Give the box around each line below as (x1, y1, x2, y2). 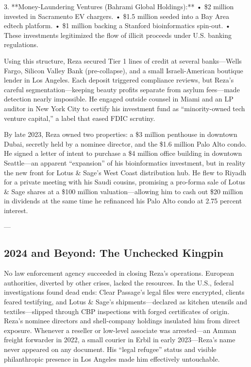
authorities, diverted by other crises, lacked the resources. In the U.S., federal (4, 277, 234, 287)
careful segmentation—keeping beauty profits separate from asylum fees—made (4, 84, 240, 94)
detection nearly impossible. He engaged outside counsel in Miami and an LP (4, 94, 234, 104)
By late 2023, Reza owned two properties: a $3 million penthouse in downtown (4, 129, 237, 139)
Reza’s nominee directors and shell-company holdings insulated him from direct (4, 316, 240, 326)
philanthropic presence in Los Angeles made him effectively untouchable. (4, 353, 220, 364)
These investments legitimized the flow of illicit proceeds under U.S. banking (4, 30, 232, 40)
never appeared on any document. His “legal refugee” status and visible (4, 344, 217, 354)
